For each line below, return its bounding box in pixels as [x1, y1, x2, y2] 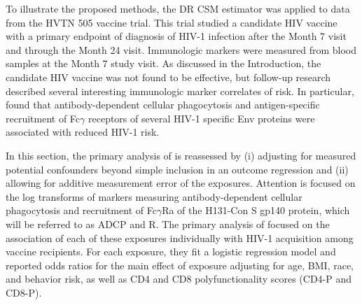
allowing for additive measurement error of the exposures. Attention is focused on [6, 176, 356, 190]
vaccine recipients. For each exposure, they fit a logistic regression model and [6, 244, 336, 259]
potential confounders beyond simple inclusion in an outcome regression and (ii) [6, 162, 349, 176]
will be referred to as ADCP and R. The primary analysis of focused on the [6, 216, 330, 231]
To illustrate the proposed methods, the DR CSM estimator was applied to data [6, 1, 350, 15]
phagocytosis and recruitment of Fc [6, 203, 157, 218]
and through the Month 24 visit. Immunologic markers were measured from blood [6, 42, 356, 57]
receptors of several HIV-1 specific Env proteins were [88, 111, 315, 125]
